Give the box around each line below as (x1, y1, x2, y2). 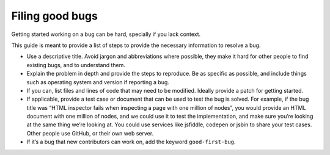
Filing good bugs (11, 9, 98, 23)
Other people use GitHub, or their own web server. (26, 129, 154, 137)
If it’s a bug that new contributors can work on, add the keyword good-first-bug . (26, 138, 236, 146)
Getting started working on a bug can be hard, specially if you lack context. (11, 31, 201, 38)
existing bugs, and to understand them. (26, 61, 125, 68)
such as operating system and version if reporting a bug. (26, 78, 169, 85)
